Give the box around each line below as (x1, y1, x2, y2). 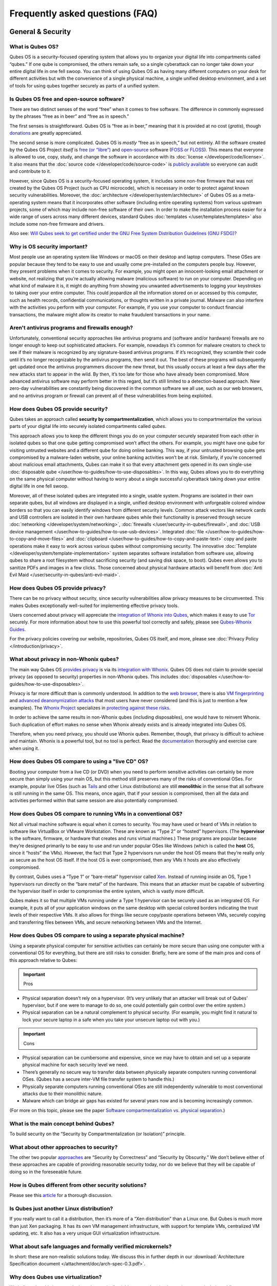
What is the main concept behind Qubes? (9, 1120, 115, 1127)
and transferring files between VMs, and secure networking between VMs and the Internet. (9, 919, 202, 925)
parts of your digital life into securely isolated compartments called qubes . (9, 423, 167, 430)
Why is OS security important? (9, 243, 88, 251)
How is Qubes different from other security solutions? (9, 1181, 147, 1188)
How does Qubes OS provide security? (9, 405, 108, 413)
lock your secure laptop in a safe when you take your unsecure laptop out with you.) (22, 1016, 200, 1023)
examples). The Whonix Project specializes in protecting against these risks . (9, 705, 171, 711)
